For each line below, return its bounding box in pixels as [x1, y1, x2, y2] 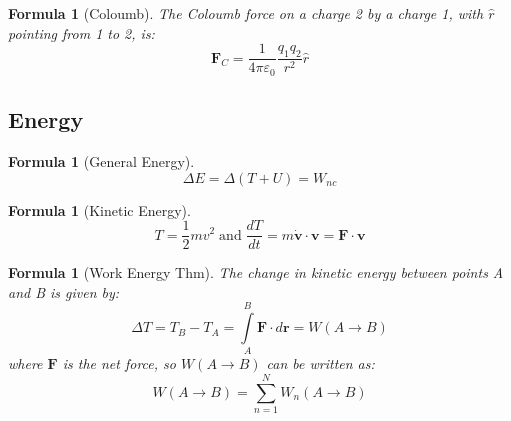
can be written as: [266, 353, 375, 374]
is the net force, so [62, 353, 176, 374]
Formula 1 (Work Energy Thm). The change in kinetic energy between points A [8, 262, 504, 283]
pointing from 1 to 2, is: [8, 22, 155, 43]
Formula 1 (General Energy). [8, 150, 195, 171]
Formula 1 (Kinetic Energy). [8, 199, 191, 220]
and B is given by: [8, 281, 120, 302]
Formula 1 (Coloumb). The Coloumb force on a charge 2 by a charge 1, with [8, 3, 484, 23]
